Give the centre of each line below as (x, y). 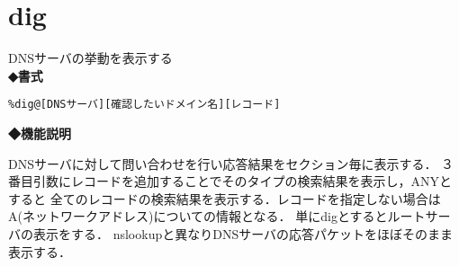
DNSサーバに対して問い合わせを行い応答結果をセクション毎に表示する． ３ (231, 163)
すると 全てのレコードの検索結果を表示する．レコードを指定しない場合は (225, 198)
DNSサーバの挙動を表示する (90, 58)
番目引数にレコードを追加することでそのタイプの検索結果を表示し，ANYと (230, 181)
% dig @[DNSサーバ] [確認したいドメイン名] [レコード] (144, 105)
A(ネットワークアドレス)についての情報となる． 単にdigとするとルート (217, 216)
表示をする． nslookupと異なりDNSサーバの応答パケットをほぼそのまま (243, 233)
